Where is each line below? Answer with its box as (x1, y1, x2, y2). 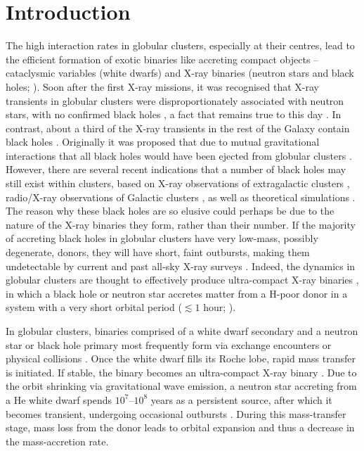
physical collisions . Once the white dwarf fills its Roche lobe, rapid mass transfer (6, 351, 356, 366)
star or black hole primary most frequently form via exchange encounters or (6, 337, 332, 352)
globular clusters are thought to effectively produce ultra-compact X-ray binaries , (6, 272, 359, 287)
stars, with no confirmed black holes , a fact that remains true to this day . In (6, 107, 342, 122)
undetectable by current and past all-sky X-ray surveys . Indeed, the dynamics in (6, 258, 356, 273)
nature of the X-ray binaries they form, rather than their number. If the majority (6, 217, 356, 231)
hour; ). (203, 300, 236, 315)
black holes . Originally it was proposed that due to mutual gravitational (6, 134, 320, 149)
